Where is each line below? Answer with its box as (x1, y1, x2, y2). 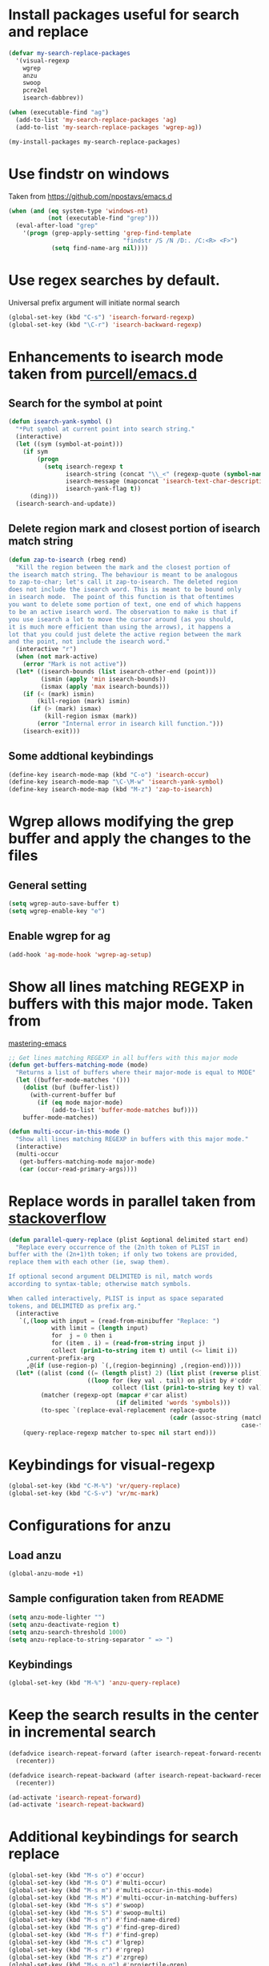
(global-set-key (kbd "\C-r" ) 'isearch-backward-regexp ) (8, 321, 203, 329)
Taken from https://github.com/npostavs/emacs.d (8, 191, 172, 201)
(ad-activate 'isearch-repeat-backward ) (8, 1801, 146, 1809)
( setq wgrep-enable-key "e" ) (8, 908, 106, 916)
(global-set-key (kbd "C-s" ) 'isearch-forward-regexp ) (8, 313, 195, 322)
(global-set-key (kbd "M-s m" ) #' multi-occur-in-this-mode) (8, 1886, 214, 1894)
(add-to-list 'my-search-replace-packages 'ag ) (15, 115, 178, 123)
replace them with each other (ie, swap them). (8, 1258, 171, 1266)
